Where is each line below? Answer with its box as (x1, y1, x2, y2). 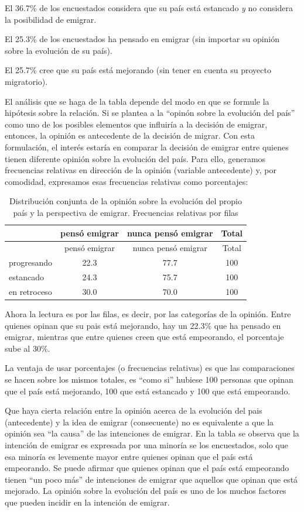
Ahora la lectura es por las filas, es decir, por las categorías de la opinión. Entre (5, 307, 291, 319)
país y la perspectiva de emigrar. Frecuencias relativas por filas (13, 206, 238, 218)
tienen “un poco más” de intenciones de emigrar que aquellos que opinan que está (5, 473, 298, 485)
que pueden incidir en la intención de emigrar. (5, 496, 170, 508)
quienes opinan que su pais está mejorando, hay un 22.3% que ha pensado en (5, 319, 281, 331)
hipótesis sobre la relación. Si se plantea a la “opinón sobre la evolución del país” (5, 106, 295, 119)
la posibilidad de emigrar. (5, 13, 97, 25)
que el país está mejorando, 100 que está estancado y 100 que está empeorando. (5, 384, 291, 397)
